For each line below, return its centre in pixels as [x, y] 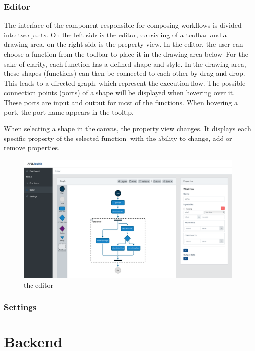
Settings [20, 307]
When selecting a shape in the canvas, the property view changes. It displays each [127, 128]
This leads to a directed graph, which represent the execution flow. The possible [125, 83]
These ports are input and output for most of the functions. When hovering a [121, 102]
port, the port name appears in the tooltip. [69, 112]
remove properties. [32, 148]
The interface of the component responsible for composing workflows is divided [123, 25]
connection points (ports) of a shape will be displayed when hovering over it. [120, 92]
